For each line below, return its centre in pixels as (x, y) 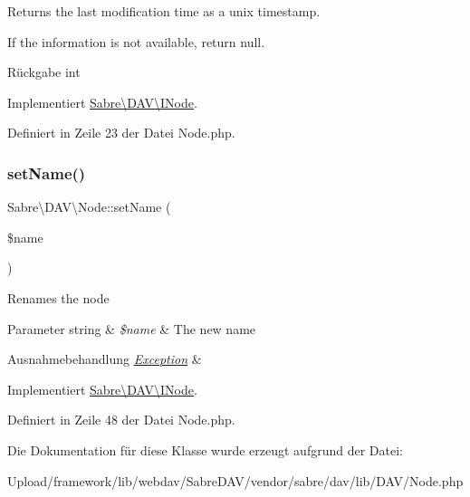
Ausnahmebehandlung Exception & (105, 359)
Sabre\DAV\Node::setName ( (89, 207)
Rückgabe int (44, 72)
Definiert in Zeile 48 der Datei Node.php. (121, 420)
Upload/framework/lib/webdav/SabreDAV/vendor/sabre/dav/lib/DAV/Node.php (235, 480)
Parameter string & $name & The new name (132, 328)
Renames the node (58, 297)
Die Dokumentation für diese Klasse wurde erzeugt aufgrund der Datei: (205, 449)
